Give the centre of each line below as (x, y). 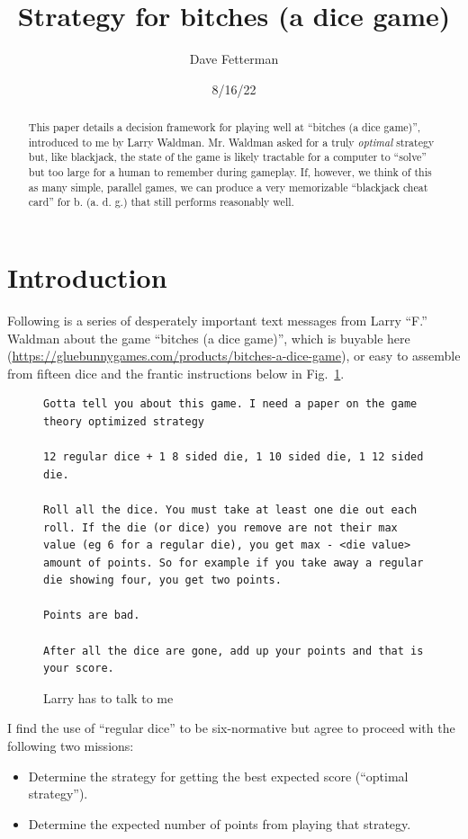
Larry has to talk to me (108, 697)
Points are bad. (92, 616)
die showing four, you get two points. (162, 580)
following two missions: (71, 746)
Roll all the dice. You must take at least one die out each (230, 509)
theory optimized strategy (124, 421)
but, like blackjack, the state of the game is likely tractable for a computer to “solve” (227, 157)
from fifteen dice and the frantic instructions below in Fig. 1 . (176, 373)
